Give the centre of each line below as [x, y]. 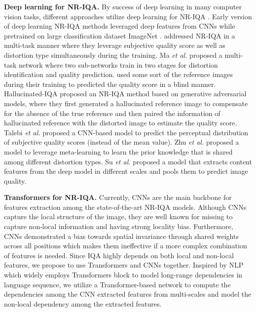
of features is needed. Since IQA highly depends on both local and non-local [119, 255]
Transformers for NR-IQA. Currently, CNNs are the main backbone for [118, 197]
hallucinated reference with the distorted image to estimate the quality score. [121, 123]
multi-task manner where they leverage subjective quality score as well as [115, 45]
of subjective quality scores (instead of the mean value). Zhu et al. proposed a [122, 142]
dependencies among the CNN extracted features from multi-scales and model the [128, 294]
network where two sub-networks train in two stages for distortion [118, 64]
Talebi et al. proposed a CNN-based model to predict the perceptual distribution [126, 132]
